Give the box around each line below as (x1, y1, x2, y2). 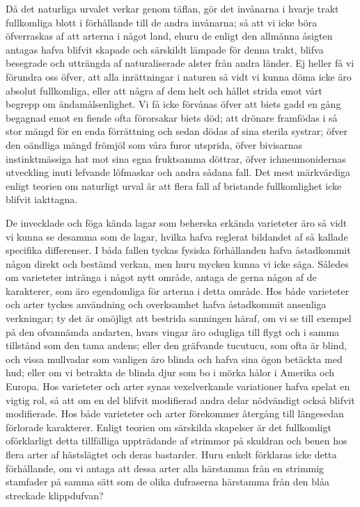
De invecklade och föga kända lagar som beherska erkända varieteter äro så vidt (6, 215, 347, 230)
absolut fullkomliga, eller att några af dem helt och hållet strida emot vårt (6, 83, 322, 97)
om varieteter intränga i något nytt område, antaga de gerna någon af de (6, 270, 317, 284)
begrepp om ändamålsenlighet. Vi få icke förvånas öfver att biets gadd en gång (6, 97, 341, 111)
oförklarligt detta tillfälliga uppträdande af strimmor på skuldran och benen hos (6, 433, 347, 448)
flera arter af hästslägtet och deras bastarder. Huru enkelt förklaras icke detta (6, 447, 337, 461)
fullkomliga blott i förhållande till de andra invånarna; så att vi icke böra (6, 15, 318, 29)
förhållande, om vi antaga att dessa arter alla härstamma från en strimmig (6, 460, 324, 475)
